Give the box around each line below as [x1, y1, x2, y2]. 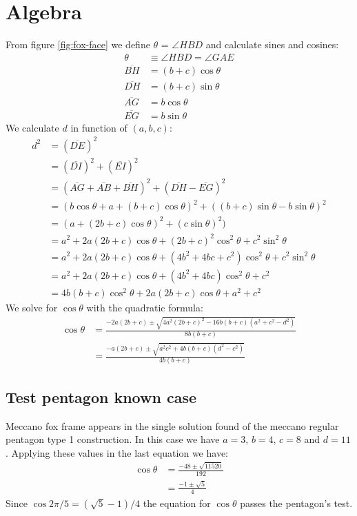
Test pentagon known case [6, 386, 197, 407]
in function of [70, 120, 127, 134]
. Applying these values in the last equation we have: [6, 445, 228, 460]
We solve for [6, 300, 58, 314]
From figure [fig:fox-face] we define [6, 37, 150, 52]
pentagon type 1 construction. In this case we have [6, 432, 220, 446]
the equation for [143, 495, 211, 510]
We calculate [6, 120, 59, 134]
